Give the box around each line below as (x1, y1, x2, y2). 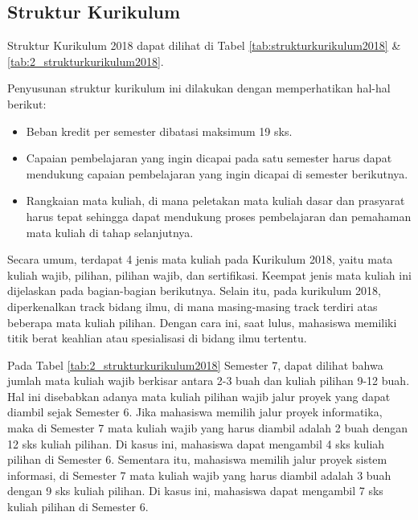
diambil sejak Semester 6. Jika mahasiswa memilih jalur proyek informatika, (7, 403, 383, 420)
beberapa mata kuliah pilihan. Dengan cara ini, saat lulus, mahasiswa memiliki (7, 313, 397, 330)
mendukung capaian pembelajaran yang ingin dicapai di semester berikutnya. (26, 165, 408, 182)
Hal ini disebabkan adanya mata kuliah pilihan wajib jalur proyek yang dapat (7, 387, 391, 404)
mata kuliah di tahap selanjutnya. (26, 223, 194, 240)
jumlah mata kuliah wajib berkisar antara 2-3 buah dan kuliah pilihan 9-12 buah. (7, 372, 410, 389)
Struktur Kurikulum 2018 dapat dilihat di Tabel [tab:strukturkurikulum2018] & (7, 37, 401, 54)
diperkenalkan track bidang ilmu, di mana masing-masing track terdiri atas (7, 297, 378, 314)
